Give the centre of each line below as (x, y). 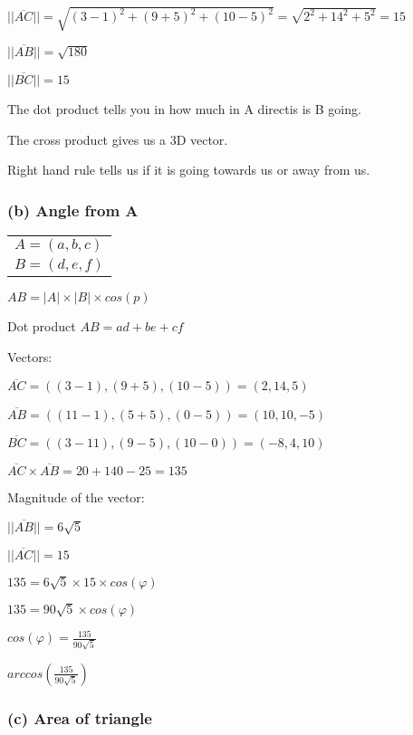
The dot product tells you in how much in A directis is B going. (184, 108)
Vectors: (30, 356)
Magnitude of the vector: (76, 497)
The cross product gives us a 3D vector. (118, 139)
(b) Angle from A (73, 210)
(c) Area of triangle (80, 717)
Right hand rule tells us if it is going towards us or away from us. (189, 170)
